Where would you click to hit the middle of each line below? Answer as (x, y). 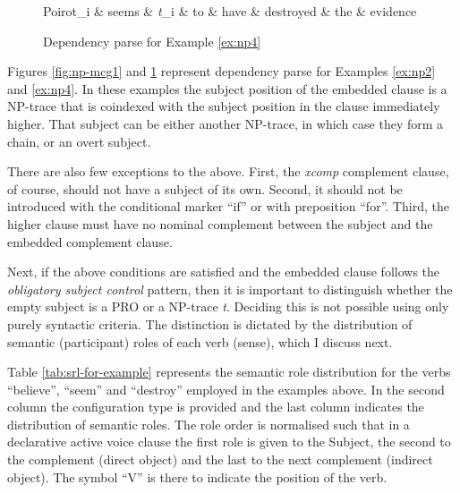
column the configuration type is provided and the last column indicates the (216, 407)
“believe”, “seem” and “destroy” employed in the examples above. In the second (226, 389)
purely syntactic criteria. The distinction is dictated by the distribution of (210, 323)
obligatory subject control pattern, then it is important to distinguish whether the (230, 289)
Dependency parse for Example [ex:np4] (152, 41)
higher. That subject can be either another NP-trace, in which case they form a (226, 123)
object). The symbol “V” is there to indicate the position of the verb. (197, 476)
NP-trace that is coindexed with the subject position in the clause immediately (224, 106)
